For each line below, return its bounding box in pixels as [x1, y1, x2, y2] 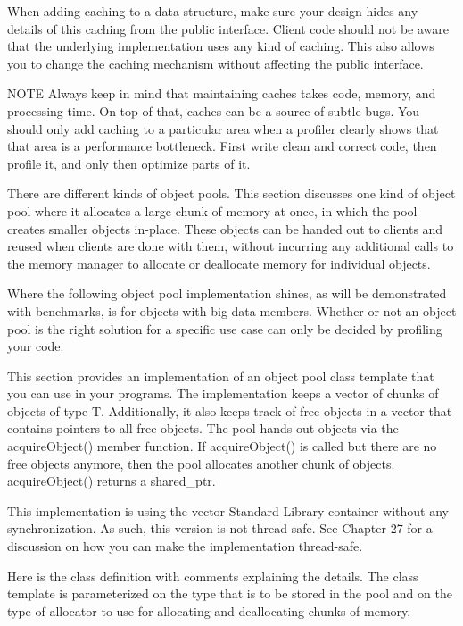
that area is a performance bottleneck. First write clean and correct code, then [7, 137, 437, 155]
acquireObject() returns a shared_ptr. [7, 472, 216, 490]
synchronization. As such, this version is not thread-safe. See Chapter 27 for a [7, 519, 433, 538]
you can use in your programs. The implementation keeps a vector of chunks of [7, 384, 439, 403]
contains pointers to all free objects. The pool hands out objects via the [7, 419, 399, 438]
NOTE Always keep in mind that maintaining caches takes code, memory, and [7, 84, 436, 103]
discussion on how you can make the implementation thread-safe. [7, 537, 363, 555]
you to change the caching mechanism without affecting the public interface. [7, 54, 424, 72]
